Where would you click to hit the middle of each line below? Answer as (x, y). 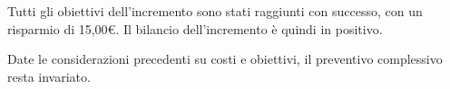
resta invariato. (49, 76)
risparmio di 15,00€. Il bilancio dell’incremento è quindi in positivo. (195, 28)
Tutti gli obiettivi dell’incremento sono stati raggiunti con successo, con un (215, 11)
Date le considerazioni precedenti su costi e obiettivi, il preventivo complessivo (225, 59)
